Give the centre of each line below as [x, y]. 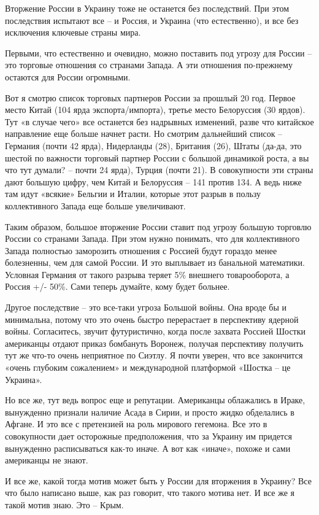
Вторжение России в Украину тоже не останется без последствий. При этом [147, 8]
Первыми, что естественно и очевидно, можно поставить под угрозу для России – [159, 52]
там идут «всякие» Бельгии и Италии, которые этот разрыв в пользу [133, 194]
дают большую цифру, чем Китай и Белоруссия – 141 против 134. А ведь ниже [153, 181]
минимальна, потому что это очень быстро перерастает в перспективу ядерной [152, 319]
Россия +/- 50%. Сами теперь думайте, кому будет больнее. [117, 286]
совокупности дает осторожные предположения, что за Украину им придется [149, 436]
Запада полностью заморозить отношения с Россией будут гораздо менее [141, 250]
